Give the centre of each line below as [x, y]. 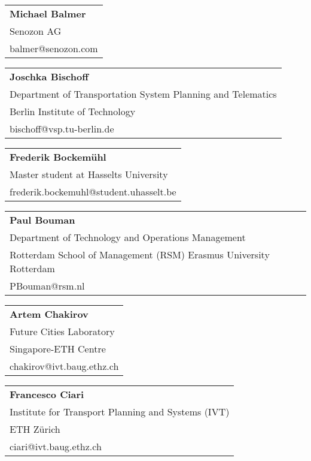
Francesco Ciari [47, 394]
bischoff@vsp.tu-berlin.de [62, 129]
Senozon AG [36, 31]
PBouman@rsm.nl [47, 286]
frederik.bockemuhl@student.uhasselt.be [93, 192]
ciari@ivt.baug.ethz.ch [56, 446]
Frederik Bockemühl [58, 157]
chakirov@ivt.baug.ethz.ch [64, 366]
